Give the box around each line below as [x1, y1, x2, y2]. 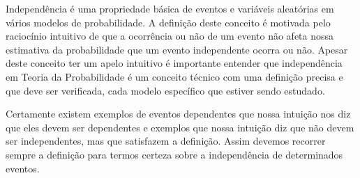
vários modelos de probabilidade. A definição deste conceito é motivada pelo [6, 15, 331, 29]
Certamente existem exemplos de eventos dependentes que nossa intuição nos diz [6, 106, 351, 121]
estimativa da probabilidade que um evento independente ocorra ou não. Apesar [6, 42, 348, 56]
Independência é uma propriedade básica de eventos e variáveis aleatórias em [6, 1, 334, 15]
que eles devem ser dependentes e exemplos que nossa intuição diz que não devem [6, 120, 354, 134]
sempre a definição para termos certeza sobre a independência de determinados [6, 147, 343, 161]
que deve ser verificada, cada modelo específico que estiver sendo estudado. [6, 83, 325, 97]
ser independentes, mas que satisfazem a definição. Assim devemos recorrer [6, 133, 326, 148]
